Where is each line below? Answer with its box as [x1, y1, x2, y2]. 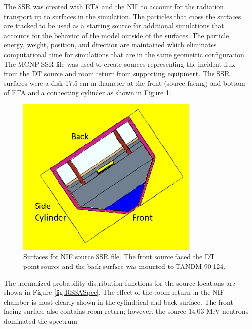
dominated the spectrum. [4, 315, 79, 326]
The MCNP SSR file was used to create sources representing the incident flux [4, 59, 235, 69]
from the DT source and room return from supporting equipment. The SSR [4, 68, 230, 79]
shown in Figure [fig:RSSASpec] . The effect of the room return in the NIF [4, 287, 225, 297]
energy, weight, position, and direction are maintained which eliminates [4, 40, 217, 50]
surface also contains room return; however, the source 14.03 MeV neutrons [23, 306, 249, 316]
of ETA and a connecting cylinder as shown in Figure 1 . [4, 87, 171, 98]
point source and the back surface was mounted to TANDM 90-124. [23, 261, 226, 271]
